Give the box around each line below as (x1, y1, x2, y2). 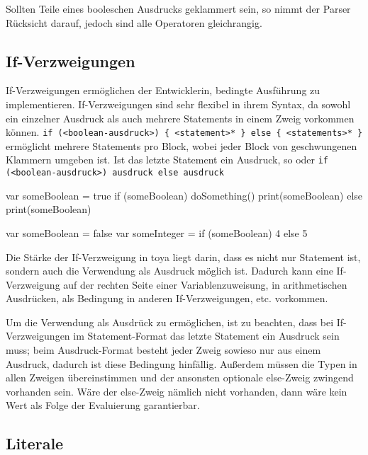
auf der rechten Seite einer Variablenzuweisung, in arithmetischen (63, 277, 347, 292)
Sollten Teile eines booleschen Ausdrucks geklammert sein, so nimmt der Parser (6, 1, 351, 16)
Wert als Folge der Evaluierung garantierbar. (6, 398, 200, 413)
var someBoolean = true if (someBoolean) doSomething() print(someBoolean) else (6, 188, 363, 202)
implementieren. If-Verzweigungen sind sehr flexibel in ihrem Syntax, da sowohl (6, 96, 351, 111)
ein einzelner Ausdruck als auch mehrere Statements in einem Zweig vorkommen (6, 110, 355, 125)
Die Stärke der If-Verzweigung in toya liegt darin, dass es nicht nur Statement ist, (6, 249, 361, 264)
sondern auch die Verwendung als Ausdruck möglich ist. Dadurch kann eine (6, 263, 333, 278)
